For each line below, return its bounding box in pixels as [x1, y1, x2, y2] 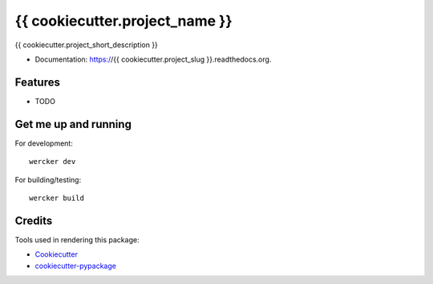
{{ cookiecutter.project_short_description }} [14, 40, 158, 50]
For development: [14, 138, 74, 148]
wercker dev [29, 157, 76, 166]
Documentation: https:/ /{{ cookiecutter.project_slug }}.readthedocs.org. [34, 54, 272, 64]
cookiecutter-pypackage [34, 261, 116, 270]
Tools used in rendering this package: [14, 234, 140, 244]
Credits [14, 214, 53, 227]
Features [14, 75, 60, 89]
